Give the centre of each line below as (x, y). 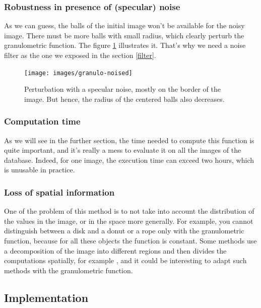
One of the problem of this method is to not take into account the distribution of (129, 211)
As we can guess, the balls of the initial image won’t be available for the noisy (124, 25)
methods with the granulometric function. (69, 270)
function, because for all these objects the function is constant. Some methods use (130, 241)
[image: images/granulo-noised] (78, 73)
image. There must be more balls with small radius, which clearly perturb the (124, 35)
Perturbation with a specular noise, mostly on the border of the (122, 89)
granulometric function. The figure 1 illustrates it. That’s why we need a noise (125, 45)
